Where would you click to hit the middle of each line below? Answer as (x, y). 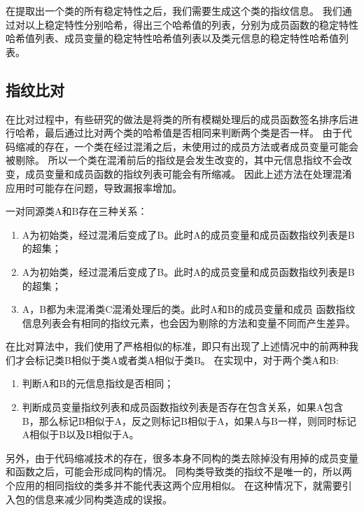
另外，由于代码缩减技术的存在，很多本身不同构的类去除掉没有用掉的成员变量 (182, 457)
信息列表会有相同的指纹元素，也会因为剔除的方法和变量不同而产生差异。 (189, 322)
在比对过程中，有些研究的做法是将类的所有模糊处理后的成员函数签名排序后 (177, 119)
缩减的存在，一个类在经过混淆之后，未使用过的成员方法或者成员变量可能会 (187, 146)
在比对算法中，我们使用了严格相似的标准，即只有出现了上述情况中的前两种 (177, 346)
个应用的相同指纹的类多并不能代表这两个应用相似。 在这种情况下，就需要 (174, 485)
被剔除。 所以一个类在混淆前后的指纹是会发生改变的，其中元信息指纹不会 (174, 160)
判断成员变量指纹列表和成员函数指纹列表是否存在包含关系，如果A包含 (183, 407)
